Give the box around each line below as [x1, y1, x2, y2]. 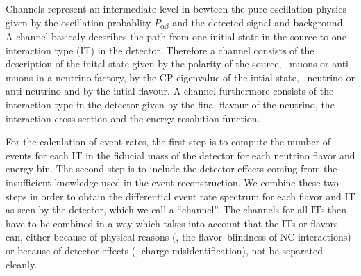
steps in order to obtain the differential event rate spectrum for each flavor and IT [6, 188, 355, 203]
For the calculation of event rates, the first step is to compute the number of [6, 134, 331, 149]
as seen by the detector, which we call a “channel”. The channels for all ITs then [6, 202, 347, 217]
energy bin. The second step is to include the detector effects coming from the [6, 161, 337, 176]
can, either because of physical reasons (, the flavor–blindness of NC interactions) [6, 229, 351, 244]
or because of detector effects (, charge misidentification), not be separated [6, 243, 323, 257]
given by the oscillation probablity [6, 15, 151, 29]
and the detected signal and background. [172, 15, 346, 29]
